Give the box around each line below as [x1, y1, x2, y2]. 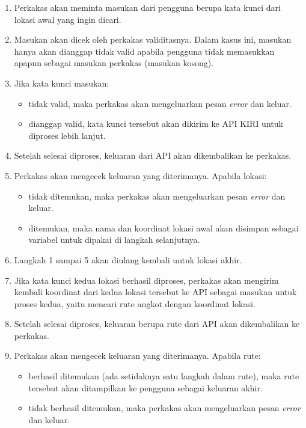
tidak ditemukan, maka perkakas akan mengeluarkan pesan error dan [28, 189, 286, 202]
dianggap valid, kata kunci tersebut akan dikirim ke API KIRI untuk [28, 117, 283, 130]
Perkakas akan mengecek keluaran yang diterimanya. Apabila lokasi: [14, 169, 267, 182]
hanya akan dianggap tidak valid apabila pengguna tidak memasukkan [14, 44, 275, 57]
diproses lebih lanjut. [28, 129, 106, 141]
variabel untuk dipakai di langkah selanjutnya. [28, 233, 200, 246]
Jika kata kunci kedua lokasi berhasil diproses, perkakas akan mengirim [14, 274, 279, 286]
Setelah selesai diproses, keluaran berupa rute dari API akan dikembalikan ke [14, 317, 300, 330]
